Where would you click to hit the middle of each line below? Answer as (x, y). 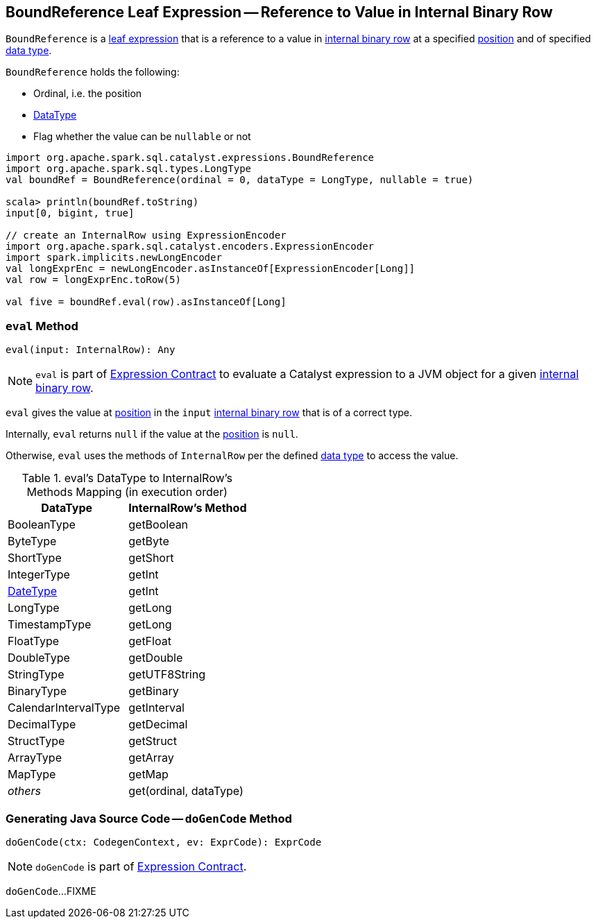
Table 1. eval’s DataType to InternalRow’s (127, 478)
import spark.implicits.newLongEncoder (114, 258)
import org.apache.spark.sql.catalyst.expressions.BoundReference (190, 158)
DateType (33, 591)
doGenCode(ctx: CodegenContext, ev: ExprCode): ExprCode (164, 842)
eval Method (42, 326)
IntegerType (39, 575)
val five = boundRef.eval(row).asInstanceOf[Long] (146, 302)
